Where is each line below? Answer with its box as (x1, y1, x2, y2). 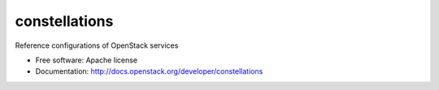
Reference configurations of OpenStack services (15, 41, 179, 50)
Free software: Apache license (35, 55, 138, 65)
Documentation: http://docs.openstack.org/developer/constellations (35, 66, 263, 76)
